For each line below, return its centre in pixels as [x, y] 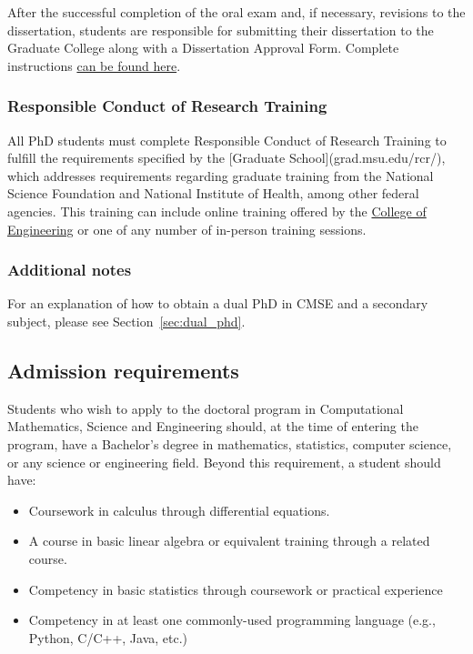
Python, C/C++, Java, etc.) [108, 637]
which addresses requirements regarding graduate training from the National [221, 175]
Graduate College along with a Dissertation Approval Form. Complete [203, 48]
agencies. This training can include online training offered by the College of [217, 211]
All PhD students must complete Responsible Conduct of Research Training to [227, 140]
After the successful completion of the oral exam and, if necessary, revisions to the [236, 12]
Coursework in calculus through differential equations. [179, 510]
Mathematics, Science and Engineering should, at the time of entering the [213, 426]
